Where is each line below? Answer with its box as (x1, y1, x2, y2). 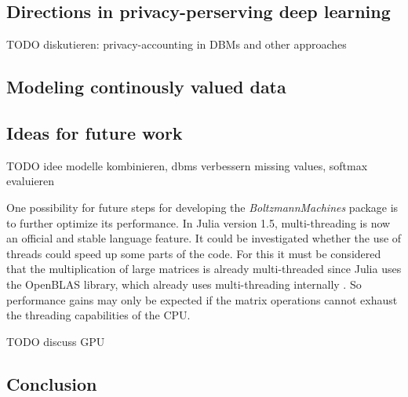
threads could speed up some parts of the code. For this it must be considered (6, 245, 381, 261)
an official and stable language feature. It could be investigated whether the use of (6, 230, 402, 246)
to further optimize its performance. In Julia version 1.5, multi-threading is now (6, 214, 391, 231)
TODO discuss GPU (6, 333, 105, 349)
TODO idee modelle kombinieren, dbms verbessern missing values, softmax (6, 157, 368, 173)
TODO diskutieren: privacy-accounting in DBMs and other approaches (6, 36, 347, 53)
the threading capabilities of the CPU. (6, 307, 191, 323)
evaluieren (6, 173, 55, 189)
